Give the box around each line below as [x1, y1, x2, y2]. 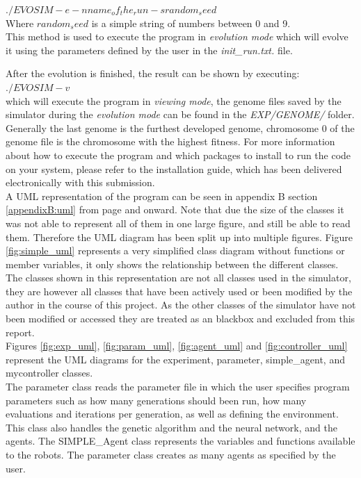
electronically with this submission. [6, 175, 155, 190]
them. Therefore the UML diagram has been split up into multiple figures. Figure [6, 229, 353, 244]
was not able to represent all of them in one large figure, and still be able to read [6, 215, 351, 230]
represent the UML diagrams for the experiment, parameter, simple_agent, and [6, 352, 345, 366]
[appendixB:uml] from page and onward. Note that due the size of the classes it [6, 202, 344, 217]
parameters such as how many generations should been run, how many [6, 393, 307, 407]
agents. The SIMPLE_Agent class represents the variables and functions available [6, 434, 355, 448]
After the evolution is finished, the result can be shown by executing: [6, 66, 300, 81]
